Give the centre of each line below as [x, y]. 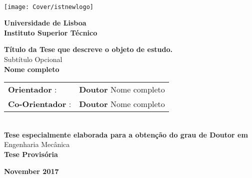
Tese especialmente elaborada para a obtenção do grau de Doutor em [126, 134]
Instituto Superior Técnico [51, 32]
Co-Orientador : [40, 104]
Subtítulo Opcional [33, 59]
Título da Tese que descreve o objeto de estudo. [88, 49]
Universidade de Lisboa [45, 23]
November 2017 [31, 171]
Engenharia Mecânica [37, 144]
